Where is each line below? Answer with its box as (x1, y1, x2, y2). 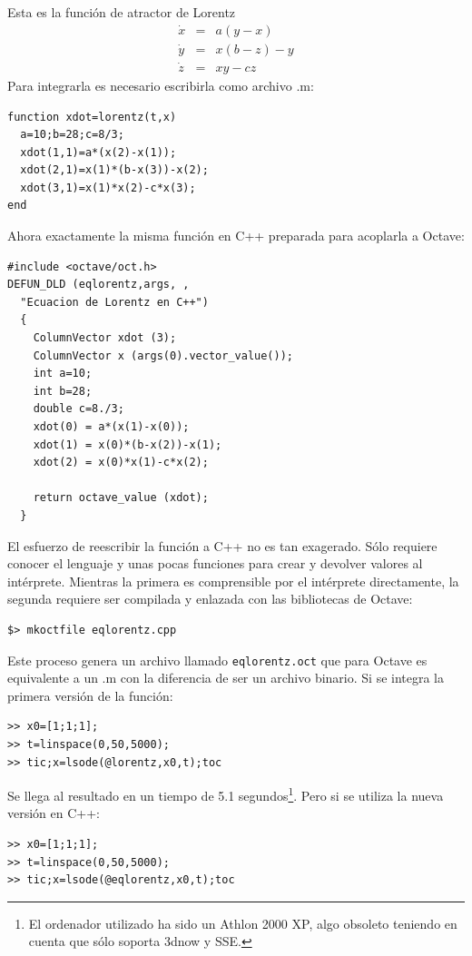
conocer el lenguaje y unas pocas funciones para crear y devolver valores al (7, 554, 423, 573)
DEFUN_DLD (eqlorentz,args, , (7, 278, 190, 291)
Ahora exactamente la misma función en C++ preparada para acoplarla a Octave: (7, 226, 465, 245)
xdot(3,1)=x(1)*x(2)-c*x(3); (20, 181, 196, 194)
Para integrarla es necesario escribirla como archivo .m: (7, 75, 314, 94)
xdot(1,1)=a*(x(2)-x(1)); (20, 145, 177, 159)
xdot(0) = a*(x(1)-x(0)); (33, 420, 190, 433)
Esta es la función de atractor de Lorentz (7, 3, 236, 21)
